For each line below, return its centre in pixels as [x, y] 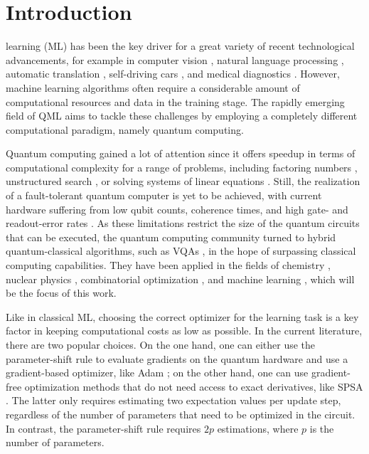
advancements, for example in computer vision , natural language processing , [175, 59]
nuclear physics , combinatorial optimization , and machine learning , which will [180, 279]
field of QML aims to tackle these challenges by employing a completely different [182, 116]
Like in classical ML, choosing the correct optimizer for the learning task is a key [182, 316]
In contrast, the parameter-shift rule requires [103, 428]
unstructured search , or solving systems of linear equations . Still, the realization [183, 181]
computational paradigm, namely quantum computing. [125, 129]
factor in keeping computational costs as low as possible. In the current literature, [184, 331]
